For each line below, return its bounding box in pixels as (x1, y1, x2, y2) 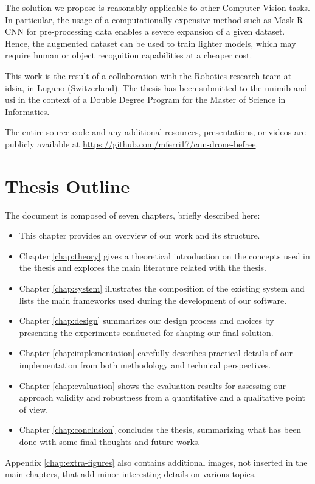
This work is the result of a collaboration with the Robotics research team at (5, 69, 292, 82)
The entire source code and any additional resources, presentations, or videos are (5, 125, 306, 138)
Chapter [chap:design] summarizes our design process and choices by (19, 314, 274, 327)
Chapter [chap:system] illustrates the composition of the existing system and (19, 282, 305, 295)
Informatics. (5, 105, 50, 117)
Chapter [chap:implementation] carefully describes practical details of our (19, 346, 293, 359)
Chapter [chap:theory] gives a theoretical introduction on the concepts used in (19, 249, 310, 262)
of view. (19, 402, 49, 415)
